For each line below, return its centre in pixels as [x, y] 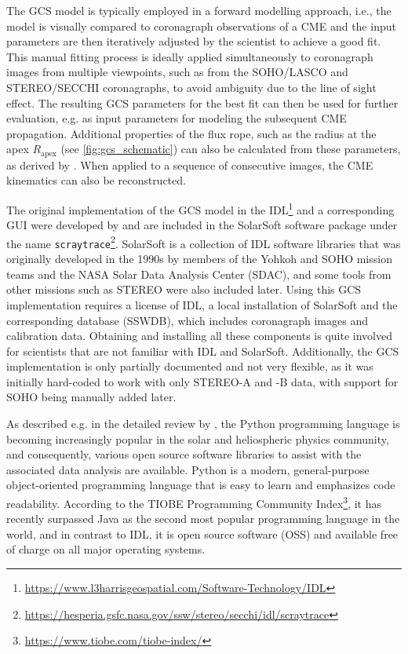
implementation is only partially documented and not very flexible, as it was [190, 366]
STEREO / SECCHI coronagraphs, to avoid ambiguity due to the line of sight [191, 87]
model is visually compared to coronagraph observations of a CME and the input [201, 26]
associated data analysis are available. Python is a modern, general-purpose [188, 469]
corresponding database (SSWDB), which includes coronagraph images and [187, 320]
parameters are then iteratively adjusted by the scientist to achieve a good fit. [194, 41]
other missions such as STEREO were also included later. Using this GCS [184, 289]
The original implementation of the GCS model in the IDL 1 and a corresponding [200, 208]
